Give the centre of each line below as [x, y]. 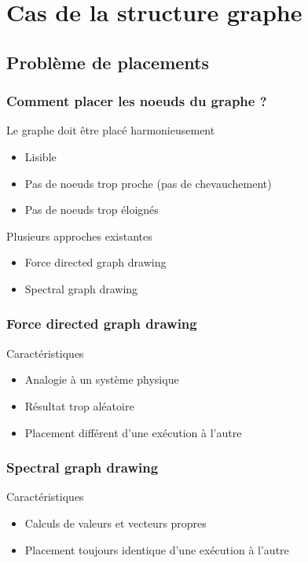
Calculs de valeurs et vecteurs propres [115, 523]
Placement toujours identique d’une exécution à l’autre [157, 549]
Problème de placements [108, 62]
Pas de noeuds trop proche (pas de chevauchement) [148, 183]
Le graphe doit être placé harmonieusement [111, 130]
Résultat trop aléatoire [79, 405]
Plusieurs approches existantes [79, 236]
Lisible [40, 156]
